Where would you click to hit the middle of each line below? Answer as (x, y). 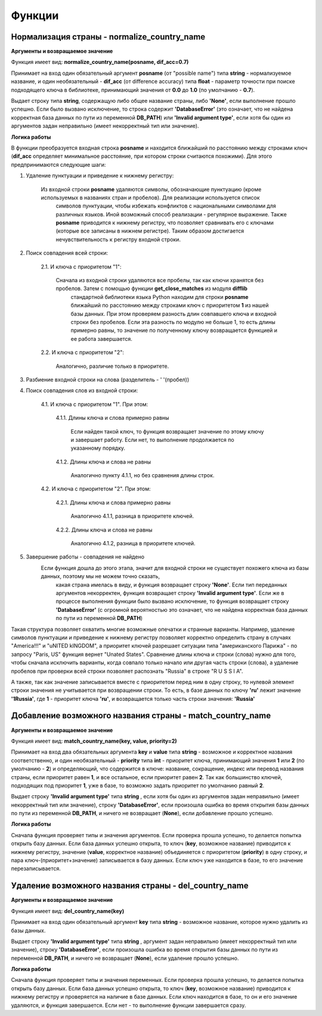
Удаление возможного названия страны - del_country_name (130, 886)
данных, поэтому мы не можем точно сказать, (100, 576)
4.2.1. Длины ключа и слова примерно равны (113, 502)
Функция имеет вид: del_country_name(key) (68, 911)
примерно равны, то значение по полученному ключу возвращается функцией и (174, 330)
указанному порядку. (98, 448)
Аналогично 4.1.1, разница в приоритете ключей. (132, 516)
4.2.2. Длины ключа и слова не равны (104, 530)
